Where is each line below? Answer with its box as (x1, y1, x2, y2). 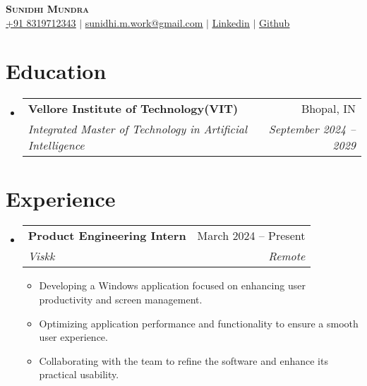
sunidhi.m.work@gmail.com (85, 15, 203, 30)
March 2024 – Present (197, 227, 306, 244)
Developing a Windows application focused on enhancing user (39, 278, 306, 293)
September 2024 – (268, 121, 356, 138)
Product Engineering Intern (28, 227, 186, 244)
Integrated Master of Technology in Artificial (28, 121, 248, 138)
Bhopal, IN (301, 100, 356, 117)
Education (6, 56, 107, 85)
